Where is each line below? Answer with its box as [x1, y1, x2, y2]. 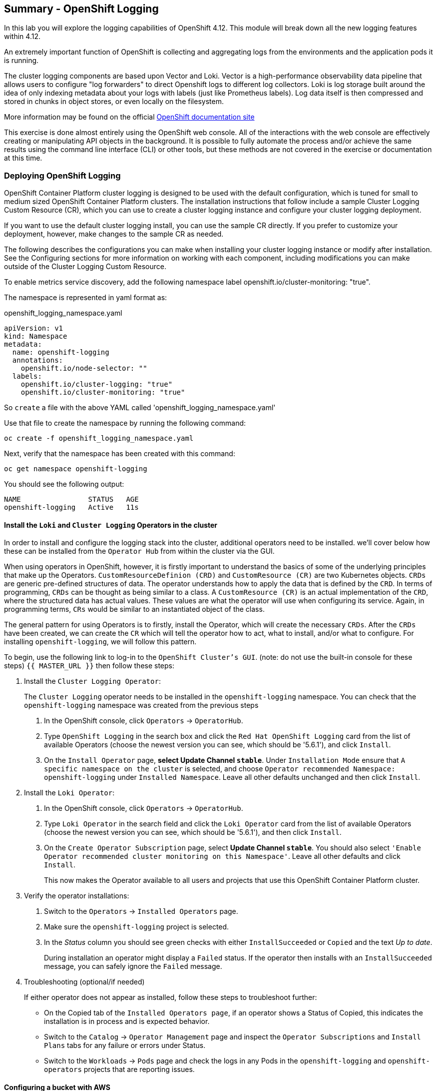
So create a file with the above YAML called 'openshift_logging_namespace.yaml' [4, 403, 276, 412]
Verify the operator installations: [24, 891, 129, 900]
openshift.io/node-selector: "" [20, 364, 147, 373]
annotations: [12, 356, 63, 365]
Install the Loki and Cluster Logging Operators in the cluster [4, 520, 218, 529]
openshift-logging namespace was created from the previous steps [24, 701, 259, 710]
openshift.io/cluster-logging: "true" [20, 380, 173, 389]
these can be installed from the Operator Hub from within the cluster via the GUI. [4, 547, 275, 556]
